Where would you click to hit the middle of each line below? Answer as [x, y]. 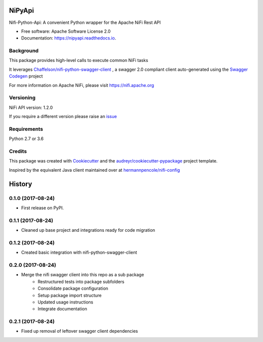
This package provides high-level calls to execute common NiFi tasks [79, 60]
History [21, 184]
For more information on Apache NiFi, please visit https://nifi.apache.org [82, 85]
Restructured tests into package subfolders [81, 282]
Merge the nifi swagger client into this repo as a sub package [83, 275]
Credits [18, 151]
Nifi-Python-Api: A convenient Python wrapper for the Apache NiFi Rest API [85, 22]
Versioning [22, 98]
